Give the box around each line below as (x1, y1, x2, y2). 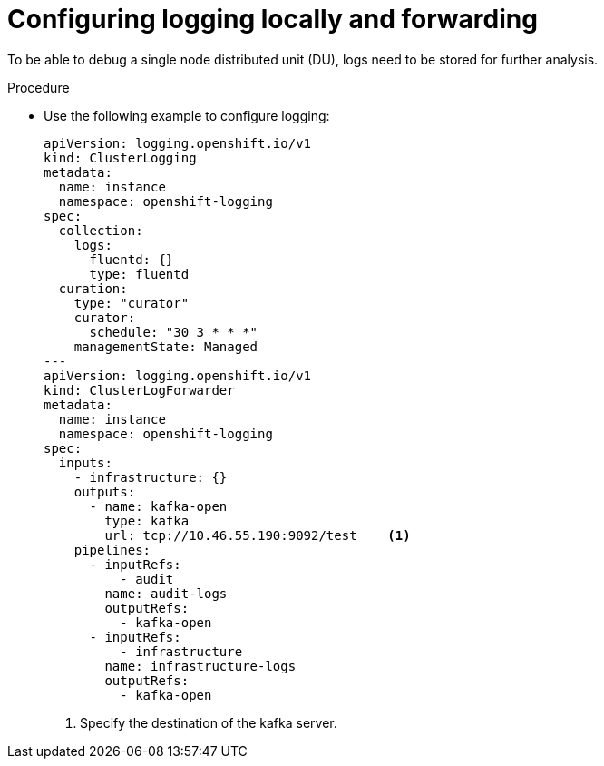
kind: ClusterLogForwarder (44, 382, 235, 398)
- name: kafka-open (89, 498, 228, 514)
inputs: (58, 455, 112, 470)
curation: (58, 280, 128, 296)
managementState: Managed (73, 339, 258, 354)
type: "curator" (73, 295, 190, 310)
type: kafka (104, 513, 190, 528)
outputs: (73, 484, 136, 499)
